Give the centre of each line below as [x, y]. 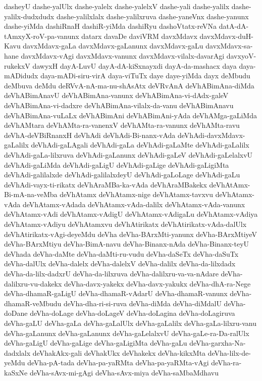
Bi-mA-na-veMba [31, 194]
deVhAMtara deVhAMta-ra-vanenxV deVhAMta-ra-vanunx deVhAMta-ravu [122, 125]
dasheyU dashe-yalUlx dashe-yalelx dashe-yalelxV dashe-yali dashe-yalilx [117, 6]
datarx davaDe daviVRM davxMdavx [139, 36]
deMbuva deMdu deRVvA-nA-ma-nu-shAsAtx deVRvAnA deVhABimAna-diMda [129, 85]
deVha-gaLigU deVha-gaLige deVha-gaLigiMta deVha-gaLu [96, 343]
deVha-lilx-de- [229, 352]
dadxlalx [17, 352]
